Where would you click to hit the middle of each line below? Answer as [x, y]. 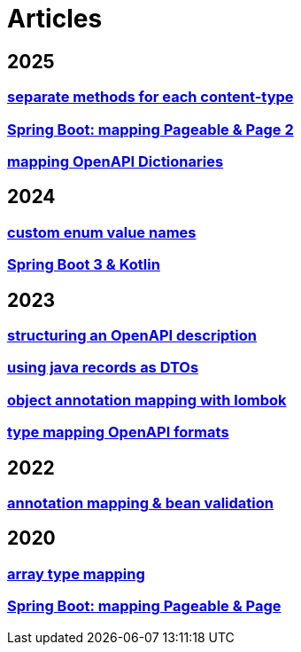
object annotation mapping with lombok [147, 400]
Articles [55, 19]
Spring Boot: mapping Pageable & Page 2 [150, 129]
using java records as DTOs [103, 368]
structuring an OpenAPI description [132, 335]
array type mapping [76, 573]
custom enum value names [102, 232]
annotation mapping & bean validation [140, 503]
